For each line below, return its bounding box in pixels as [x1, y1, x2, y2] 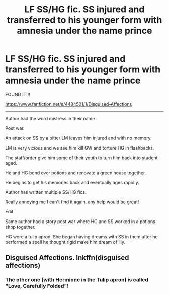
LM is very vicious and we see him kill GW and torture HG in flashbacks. [5, 144, 154, 151]
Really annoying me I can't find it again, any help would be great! [5, 199, 139, 205]
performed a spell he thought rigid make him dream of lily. [5, 239, 126, 245]
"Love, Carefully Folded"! [5, 283, 69, 290]
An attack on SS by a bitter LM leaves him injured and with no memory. [5, 135, 152, 141]
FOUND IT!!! [5, 91, 30, 97]
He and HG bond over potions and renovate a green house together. [5, 170, 146, 176]
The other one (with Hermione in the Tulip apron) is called [5, 276, 148, 283]
